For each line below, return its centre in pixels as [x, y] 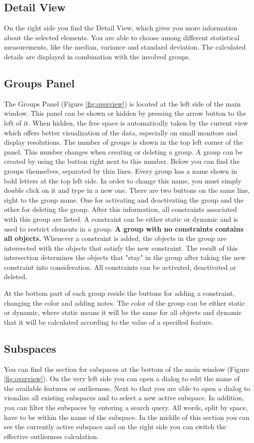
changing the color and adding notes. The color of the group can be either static [125, 302]
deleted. [16, 276]
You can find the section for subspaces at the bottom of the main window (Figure [127, 369]
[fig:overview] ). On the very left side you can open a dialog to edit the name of [122, 378]
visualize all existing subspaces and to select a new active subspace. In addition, [124, 398]
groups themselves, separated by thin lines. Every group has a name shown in [121, 170]
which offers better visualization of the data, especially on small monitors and [121, 132]
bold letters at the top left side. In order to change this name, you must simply [123, 180]
